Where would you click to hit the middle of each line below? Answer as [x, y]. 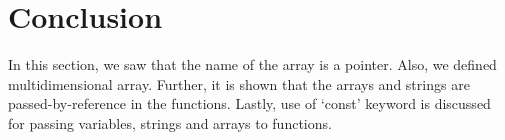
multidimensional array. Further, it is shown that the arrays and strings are [239, 83]
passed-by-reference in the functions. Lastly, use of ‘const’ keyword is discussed [249, 103]
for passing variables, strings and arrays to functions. [170, 122]
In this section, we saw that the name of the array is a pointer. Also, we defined [252, 64]
